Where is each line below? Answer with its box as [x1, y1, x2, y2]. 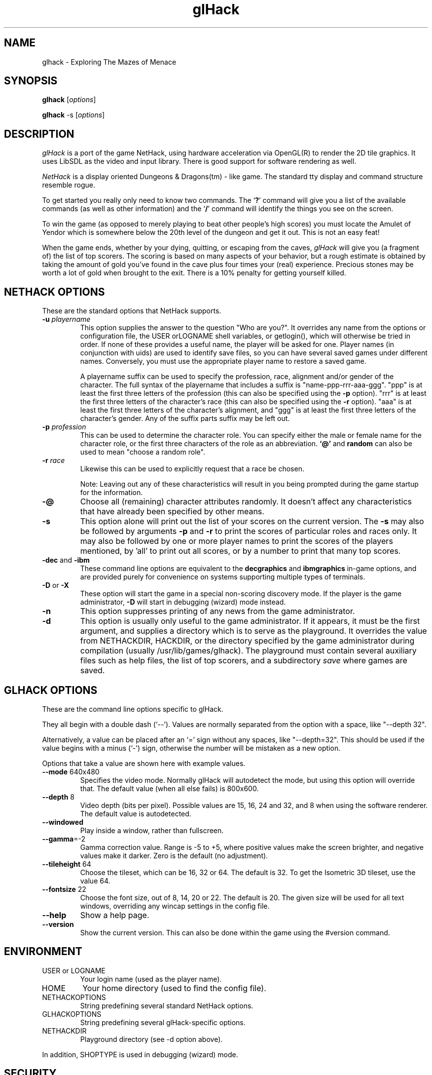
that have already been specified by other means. [80, 506, 264, 517]
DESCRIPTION [4, 127, 74, 140]
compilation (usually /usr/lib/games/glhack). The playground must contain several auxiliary [80, 646, 417, 656]
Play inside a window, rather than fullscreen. [80, 826, 224, 835]
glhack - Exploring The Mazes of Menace [42, 57, 177, 66]
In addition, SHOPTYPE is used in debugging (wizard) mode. [42, 1050, 238, 1059]
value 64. [80, 876, 110, 885]
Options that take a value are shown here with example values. [42, 759, 246, 768]
